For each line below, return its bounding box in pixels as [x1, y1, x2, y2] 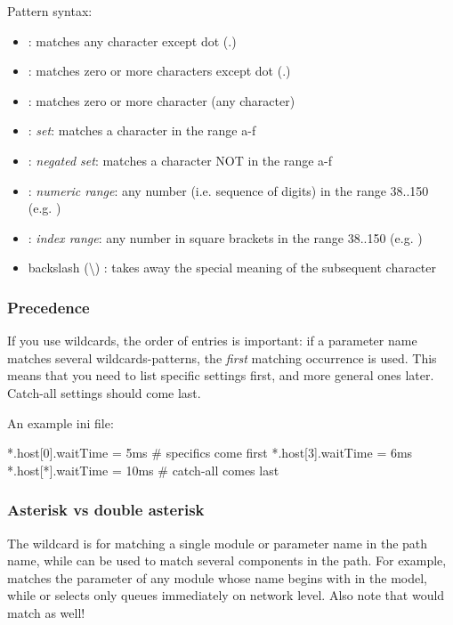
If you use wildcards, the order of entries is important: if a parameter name [7, 331, 417, 350]
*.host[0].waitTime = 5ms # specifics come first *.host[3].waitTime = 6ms [7, 443, 413, 462]
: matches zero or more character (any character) [28, 91, 295, 110]
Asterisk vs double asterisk [7, 499, 205, 521]
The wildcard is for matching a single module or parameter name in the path [7, 533, 428, 552]
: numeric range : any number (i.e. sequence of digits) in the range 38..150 [28, 181, 429, 199]
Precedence [7, 296, 90, 318]
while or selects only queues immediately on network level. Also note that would [7, 586, 445, 605]
